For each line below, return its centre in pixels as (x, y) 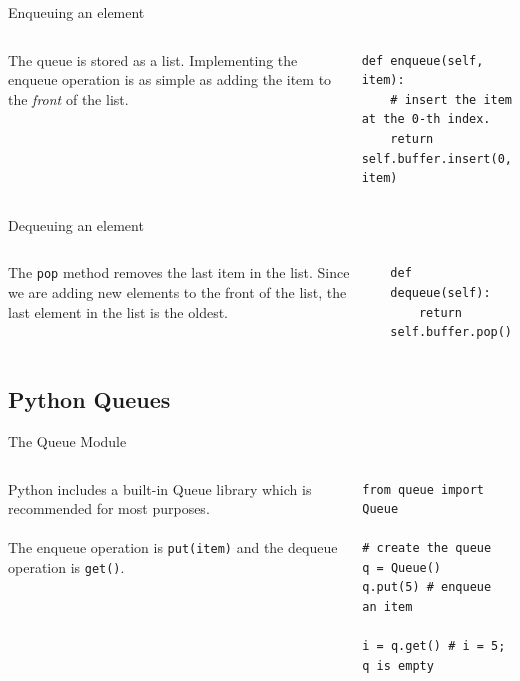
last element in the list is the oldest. (118, 311)
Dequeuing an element (76, 224)
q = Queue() (402, 567)
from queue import (423, 489)
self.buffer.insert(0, (437, 158)
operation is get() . (66, 566)
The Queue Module (67, 440)
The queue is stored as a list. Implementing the (153, 59)
